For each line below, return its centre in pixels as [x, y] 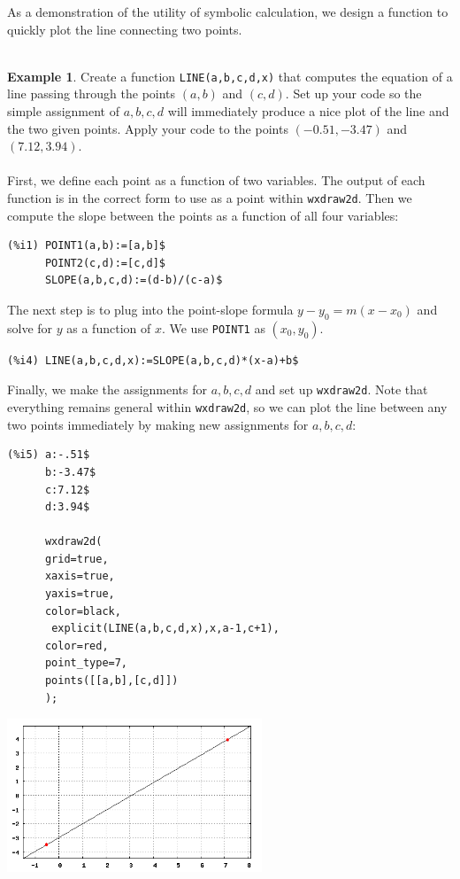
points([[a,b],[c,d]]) [111, 681]
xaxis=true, [80, 576]
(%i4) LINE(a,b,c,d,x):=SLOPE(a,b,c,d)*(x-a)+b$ [153, 360]
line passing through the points [92, 93]
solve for [30, 327]
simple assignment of [63, 111]
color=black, [83, 611]
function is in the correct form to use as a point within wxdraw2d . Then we [210, 198]
